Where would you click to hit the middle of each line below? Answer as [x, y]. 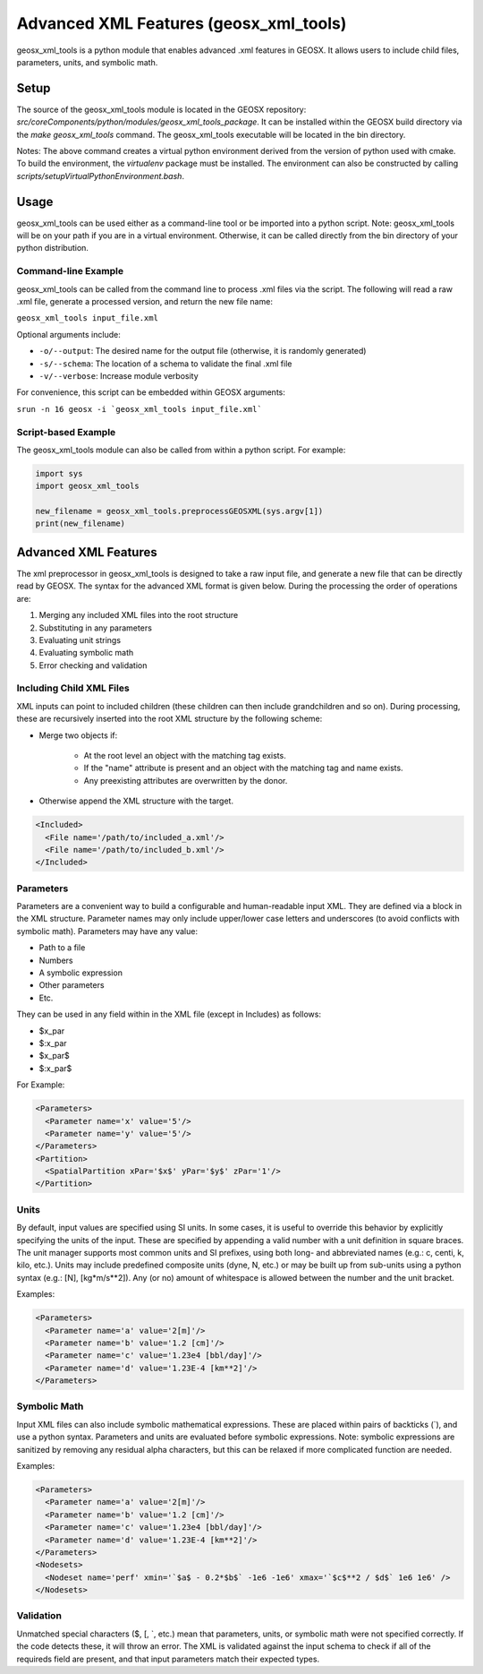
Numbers [56, 960]
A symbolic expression [80, 973]
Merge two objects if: [78, 735]
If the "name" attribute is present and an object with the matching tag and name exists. [243, 768]
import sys [59, 473]
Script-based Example [66, 432]
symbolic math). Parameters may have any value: [107, 931]
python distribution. [53, 248]
